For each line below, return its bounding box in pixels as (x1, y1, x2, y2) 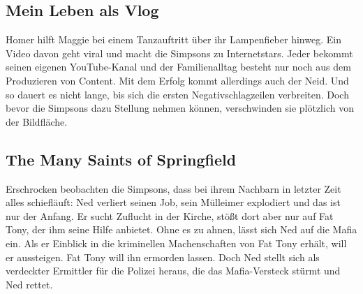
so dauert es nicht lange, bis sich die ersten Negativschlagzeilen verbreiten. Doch (6, 87, 349, 101)
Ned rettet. (6, 277, 53, 291)
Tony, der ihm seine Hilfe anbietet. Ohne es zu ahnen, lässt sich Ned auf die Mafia (6, 222, 357, 237)
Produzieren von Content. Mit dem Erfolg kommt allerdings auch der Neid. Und (6, 73, 349, 87)
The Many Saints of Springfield (6, 148, 237, 170)
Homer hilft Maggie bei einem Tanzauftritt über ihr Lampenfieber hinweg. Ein (6, 32, 341, 47)
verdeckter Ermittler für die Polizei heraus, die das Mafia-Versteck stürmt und (6, 263, 341, 278)
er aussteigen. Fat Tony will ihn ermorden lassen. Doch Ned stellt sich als (6, 249, 320, 264)
